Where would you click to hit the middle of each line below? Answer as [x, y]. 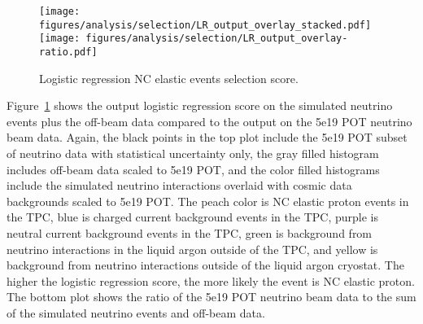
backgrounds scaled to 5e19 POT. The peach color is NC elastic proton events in [208, 201]
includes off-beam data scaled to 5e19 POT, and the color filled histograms [193, 169]
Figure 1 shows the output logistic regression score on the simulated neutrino [200, 105]
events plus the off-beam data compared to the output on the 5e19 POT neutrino [209, 121]
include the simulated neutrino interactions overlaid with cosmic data [179, 185]
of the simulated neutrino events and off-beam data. [136, 312]
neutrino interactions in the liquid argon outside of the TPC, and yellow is [192, 249]
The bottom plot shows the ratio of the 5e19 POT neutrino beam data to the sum [211, 297]
